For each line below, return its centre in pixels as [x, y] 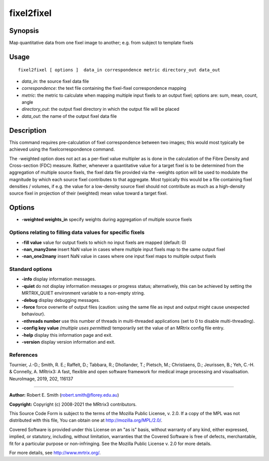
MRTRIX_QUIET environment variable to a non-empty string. [83, 293]
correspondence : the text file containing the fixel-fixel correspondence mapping [104, 88]
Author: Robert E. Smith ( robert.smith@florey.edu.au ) [64, 395]
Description [28, 130]
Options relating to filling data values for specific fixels [77, 232]
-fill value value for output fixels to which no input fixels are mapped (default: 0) [104, 242]
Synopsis [24, 31]
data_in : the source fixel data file [55, 81]
